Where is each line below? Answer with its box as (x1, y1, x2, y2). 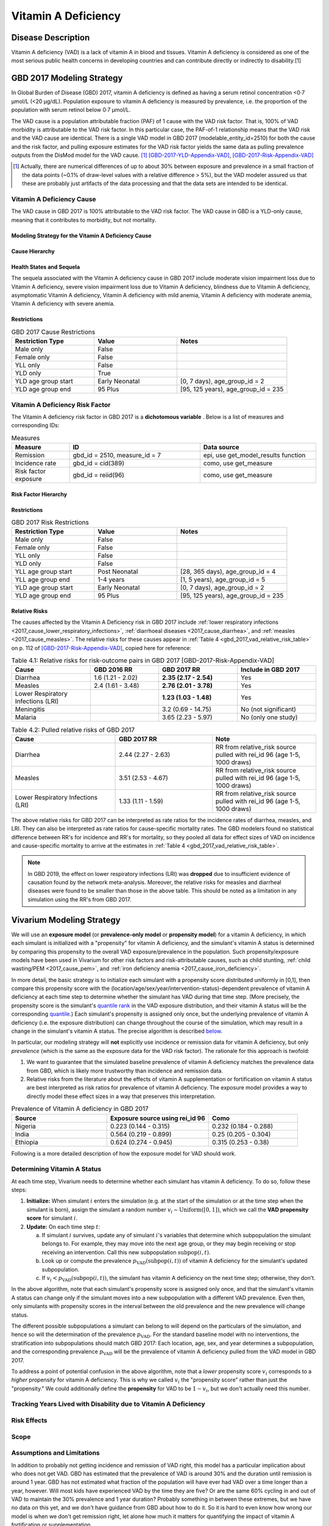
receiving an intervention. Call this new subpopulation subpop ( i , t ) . (41, 1248, 211, 1256)
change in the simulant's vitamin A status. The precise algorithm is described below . (11, 1027, 222, 1035)
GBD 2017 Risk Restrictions (11, 518, 90, 527)
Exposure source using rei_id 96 (110, 1114, 205, 1123)
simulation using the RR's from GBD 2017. (27, 895, 132, 903)
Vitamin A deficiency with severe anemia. (11, 300, 115, 308)
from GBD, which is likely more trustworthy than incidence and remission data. (26, 1067, 224, 1074)
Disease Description (11, 32, 90, 43)
